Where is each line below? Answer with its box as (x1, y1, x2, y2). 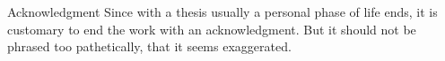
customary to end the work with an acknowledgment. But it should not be (7, 19, 416, 38)
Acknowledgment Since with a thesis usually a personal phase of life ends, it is (7, 3, 438, 20)
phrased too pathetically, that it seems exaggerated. (7, 37, 292, 56)
